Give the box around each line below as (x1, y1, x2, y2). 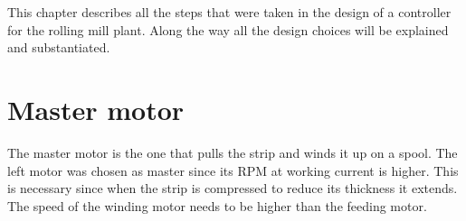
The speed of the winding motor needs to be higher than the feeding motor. (7, 196, 427, 215)
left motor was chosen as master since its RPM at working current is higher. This (7, 161, 459, 180)
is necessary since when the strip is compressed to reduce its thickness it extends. (7, 179, 458, 198)
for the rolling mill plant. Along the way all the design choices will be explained (7, 20, 449, 39)
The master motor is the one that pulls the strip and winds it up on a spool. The (7, 143, 458, 161)
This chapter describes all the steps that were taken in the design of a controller (7, 3, 452, 21)
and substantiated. (7, 38, 110, 57)
